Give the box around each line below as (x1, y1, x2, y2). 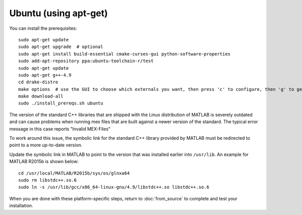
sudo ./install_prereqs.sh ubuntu (18, 100, 103, 106)
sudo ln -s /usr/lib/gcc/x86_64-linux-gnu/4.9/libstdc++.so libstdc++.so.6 (18, 184, 209, 190)
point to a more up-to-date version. (9, 142, 83, 148)
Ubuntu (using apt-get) (9, 8, 108, 19)
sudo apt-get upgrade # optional (18, 44, 103, 50)
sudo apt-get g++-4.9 (18, 72, 71, 78)
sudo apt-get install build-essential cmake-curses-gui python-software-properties (18, 51, 231, 57)
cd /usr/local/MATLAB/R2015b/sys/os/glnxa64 (18, 170, 130, 176)
